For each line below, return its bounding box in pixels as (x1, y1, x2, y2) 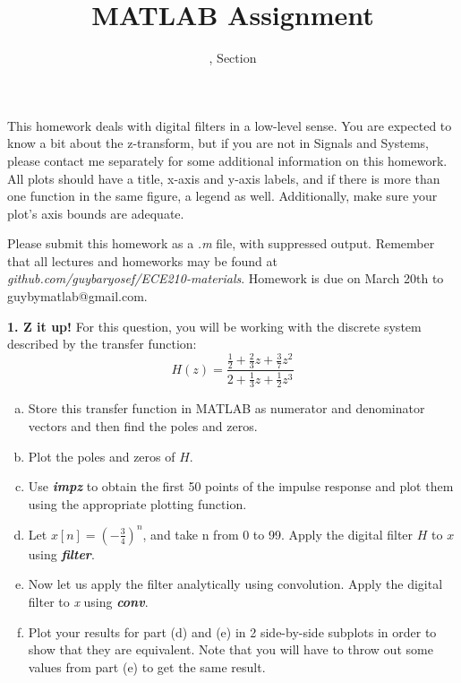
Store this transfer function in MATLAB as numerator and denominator (28, 399, 425, 418)
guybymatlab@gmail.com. (7, 287, 148, 306)
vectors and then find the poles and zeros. (28, 417, 258, 435)
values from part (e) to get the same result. (28, 657, 266, 676)
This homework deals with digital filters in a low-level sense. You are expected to (7, 116, 452, 134)
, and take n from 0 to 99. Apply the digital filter (142, 524, 414, 543)
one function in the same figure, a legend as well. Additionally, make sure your (7, 186, 438, 205)
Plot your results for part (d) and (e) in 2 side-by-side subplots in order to (28, 622, 437, 641)
